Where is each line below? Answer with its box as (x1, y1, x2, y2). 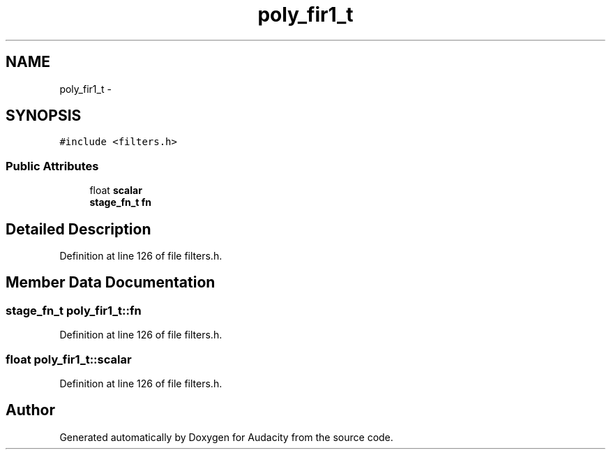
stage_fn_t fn (89, 196, 152, 209)
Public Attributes (6, 158, 99, 173)
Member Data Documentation (6, 274, 216, 292)
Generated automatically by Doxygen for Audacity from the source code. (59, 431, 393, 443)
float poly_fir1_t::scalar (6, 352, 132, 366)
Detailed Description (6, 220, 151, 238)
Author (6, 401, 55, 419)
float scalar (89, 184, 142, 197)
